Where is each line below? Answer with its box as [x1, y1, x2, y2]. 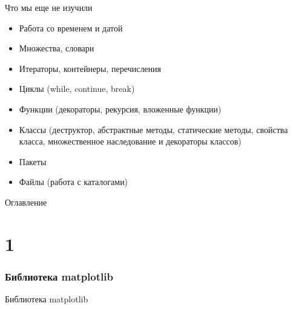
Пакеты [19, 155, 47, 168]
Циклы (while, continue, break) [19, 82, 135, 95]
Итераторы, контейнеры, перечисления [19, 62, 162, 74]
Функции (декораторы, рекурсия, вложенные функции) [19, 102, 222, 115]
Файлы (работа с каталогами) [19, 175, 128, 188]
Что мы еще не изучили [5, 1, 93, 13]
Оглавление [5, 195, 47, 208]
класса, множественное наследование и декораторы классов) [19, 135, 242, 148]
